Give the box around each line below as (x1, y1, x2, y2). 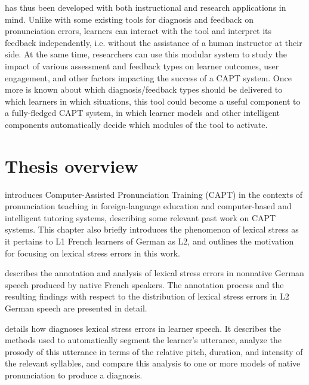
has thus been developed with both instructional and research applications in (5, 1, 286, 13)
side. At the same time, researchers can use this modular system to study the (5, 48, 287, 60)
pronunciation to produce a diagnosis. (5, 368, 143, 381)
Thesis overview (5, 153, 138, 178)
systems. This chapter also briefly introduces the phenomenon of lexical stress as (5, 223, 299, 236)
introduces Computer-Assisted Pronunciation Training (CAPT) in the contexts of (5, 188, 303, 200)
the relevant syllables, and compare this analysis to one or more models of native (5, 357, 301, 369)
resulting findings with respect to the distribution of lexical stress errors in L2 (5, 290, 289, 302)
